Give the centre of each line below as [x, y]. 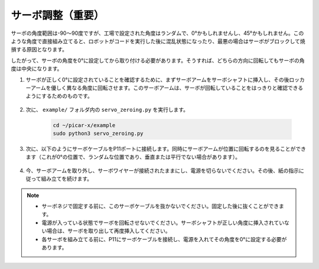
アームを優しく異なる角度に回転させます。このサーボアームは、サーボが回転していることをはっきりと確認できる [167, 87]
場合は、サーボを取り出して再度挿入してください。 [108, 231]
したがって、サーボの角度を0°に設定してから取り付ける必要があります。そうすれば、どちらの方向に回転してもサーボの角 [158, 60]
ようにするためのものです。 [59, 96]
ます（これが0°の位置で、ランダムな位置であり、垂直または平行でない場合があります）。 [133, 157]
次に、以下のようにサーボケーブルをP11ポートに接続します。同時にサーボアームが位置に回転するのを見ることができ [166, 149]
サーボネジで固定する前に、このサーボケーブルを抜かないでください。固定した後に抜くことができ [160, 206]
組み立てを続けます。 [67, 179]
